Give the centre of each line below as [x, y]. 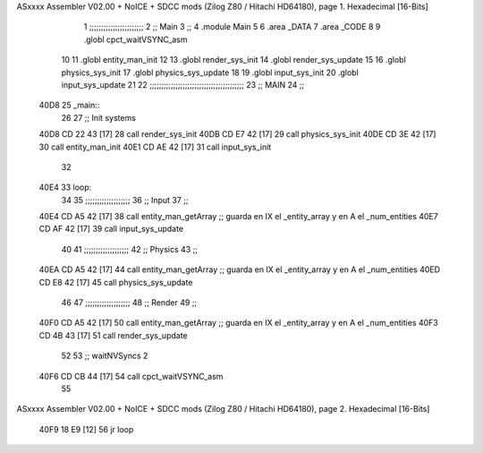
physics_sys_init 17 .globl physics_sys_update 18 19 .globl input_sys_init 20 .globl [210, 73]
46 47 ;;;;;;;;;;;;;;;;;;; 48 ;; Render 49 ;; [129, 303]
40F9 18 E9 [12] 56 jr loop [86, 429]
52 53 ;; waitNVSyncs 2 [105, 356]
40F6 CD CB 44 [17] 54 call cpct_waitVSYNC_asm [131, 376]
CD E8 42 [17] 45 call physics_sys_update [116, 282]
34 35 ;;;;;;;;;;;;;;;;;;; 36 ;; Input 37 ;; [125, 200]
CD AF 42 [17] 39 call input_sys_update [111, 229]
